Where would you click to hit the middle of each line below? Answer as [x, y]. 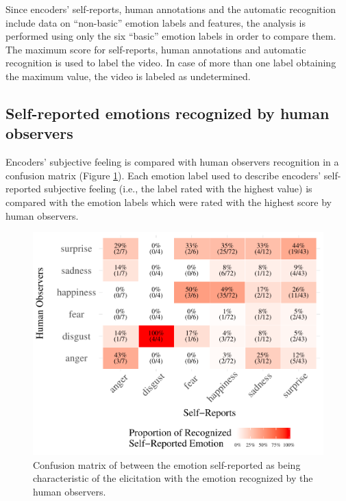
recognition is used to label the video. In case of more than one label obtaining [171, 63]
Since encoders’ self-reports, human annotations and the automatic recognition [171, 9]
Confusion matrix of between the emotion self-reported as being [167, 464]
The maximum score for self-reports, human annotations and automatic [156, 49]
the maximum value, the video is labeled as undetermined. [128, 76]
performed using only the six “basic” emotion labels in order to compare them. [171, 36]
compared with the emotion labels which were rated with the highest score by [169, 202]
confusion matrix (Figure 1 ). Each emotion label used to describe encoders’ [163, 175]
